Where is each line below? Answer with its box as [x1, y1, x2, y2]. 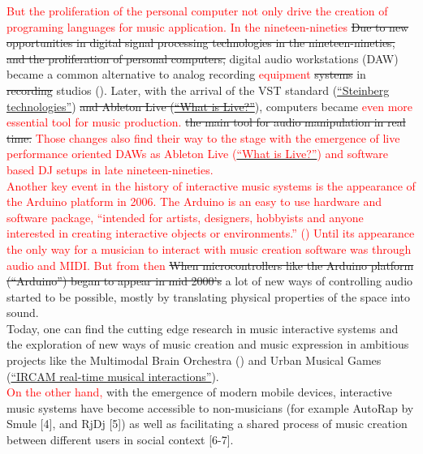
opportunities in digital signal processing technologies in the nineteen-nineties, [6, 34, 395, 51]
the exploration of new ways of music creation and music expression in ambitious [6, 336, 409, 353]
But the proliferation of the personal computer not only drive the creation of [6, 2, 388, 19]
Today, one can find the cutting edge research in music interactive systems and [6, 319, 399, 336]
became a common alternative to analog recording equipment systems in [6, 66, 366, 83]
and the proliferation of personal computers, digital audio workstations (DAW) [6, 49, 399, 66]
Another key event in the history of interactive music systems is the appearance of [6, 177, 416, 194]
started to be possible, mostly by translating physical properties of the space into [6, 288, 410, 305]
